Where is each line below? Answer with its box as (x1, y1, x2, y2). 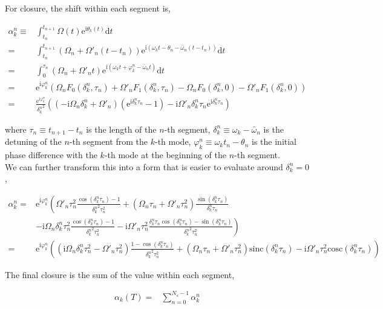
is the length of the (86, 122, 157, 135)
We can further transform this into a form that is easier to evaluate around (5, 160, 283, 173)
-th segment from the (69, 135, 148, 148)
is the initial (252, 135, 296, 148)
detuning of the (5, 135, 62, 148)
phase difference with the (5, 148, 97, 161)
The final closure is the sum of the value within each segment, (5, 268, 235, 281)
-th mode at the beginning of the (104, 148, 226, 161)
